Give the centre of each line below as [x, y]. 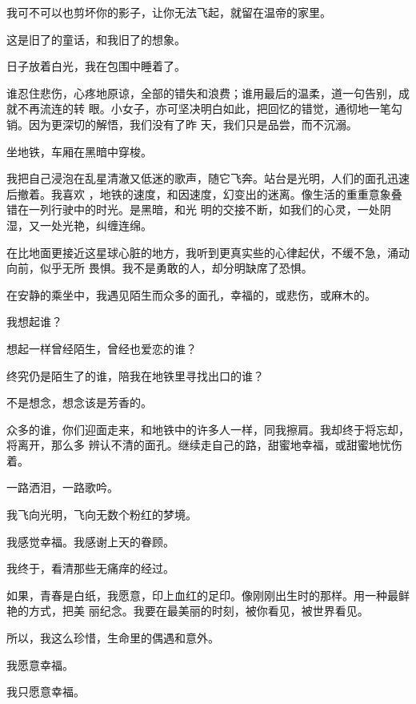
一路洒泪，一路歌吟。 [62, 487]
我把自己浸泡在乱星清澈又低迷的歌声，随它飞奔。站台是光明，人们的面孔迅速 [208, 178]
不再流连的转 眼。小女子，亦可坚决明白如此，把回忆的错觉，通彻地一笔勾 [210, 109]
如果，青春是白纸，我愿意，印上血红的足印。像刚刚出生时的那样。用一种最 [202, 595]
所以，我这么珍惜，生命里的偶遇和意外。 [113, 638]
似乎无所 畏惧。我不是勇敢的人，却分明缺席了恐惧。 [176, 268]
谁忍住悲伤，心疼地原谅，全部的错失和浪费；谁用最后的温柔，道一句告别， [202, 93]
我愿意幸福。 [40, 664]
